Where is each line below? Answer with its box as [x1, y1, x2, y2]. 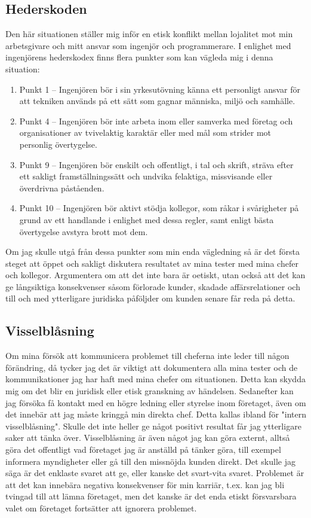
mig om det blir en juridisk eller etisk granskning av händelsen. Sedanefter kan [5, 385, 294, 397]
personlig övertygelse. [19, 138, 97, 150]
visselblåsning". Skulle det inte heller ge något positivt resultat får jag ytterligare [5, 419, 301, 432]
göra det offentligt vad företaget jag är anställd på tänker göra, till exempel [5, 443, 281, 456]
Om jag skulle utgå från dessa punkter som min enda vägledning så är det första [5, 245, 300, 258]
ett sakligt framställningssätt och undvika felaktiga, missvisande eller [19, 170, 273, 182]
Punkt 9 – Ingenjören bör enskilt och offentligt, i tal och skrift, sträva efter [19, 158, 294, 170]
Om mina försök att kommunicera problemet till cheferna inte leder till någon [5, 349, 290, 362]
